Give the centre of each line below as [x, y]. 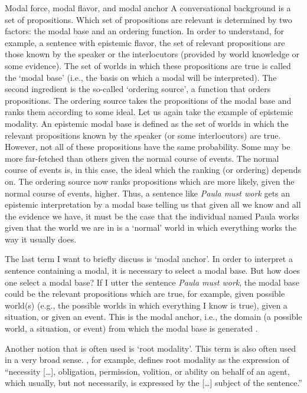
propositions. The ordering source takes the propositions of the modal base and [148, 100]
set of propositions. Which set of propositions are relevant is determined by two [148, 19]
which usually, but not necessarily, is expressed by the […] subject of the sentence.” [153, 383]
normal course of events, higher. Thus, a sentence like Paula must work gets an [148, 193]
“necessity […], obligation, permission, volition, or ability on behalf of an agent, [147, 371]
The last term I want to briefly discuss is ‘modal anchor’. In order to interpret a [149, 259]
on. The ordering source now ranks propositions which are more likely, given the [150, 181]
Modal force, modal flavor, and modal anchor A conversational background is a [148, 8]
